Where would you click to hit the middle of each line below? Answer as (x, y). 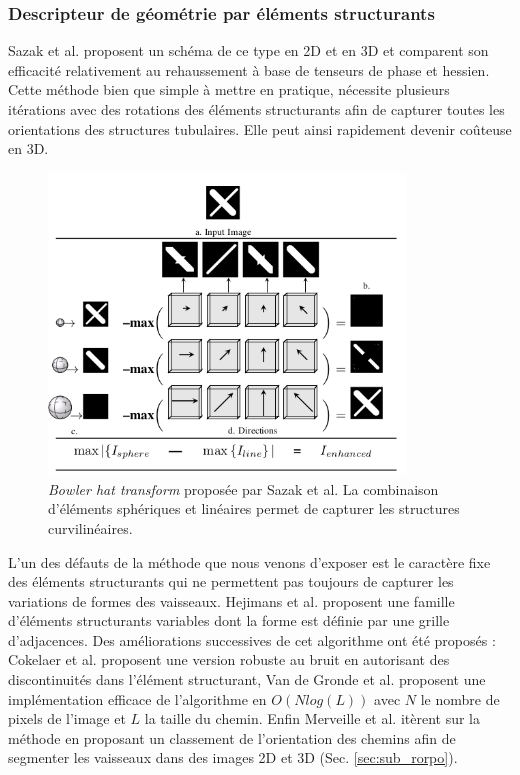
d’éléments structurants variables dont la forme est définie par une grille (229, 620)
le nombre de (460, 698)
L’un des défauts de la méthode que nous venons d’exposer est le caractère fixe (249, 561)
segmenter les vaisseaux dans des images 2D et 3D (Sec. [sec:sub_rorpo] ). (233, 757)
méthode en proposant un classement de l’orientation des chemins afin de (232, 737)
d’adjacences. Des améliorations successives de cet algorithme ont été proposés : (252, 639)
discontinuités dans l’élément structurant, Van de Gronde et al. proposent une (247, 679)
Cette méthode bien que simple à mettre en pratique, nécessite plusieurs (229, 89)
